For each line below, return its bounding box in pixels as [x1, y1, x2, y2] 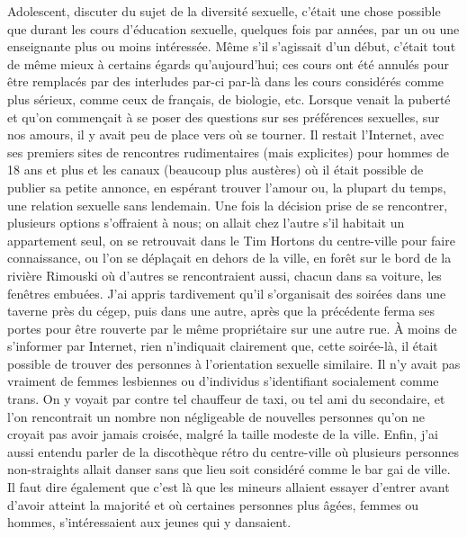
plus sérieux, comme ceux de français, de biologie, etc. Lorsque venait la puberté [7, 89, 451, 108]
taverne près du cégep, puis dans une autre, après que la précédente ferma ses [7, 301, 436, 320]
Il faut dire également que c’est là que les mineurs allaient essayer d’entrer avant [7, 478, 450, 497]
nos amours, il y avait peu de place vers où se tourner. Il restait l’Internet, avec [7, 125, 445, 144]
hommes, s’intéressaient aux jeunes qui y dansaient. [7, 513, 292, 532]
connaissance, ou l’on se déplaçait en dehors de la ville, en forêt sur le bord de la [7, 248, 452, 267]
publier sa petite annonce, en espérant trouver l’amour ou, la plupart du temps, [7, 177, 446, 196]
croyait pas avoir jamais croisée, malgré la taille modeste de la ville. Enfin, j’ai [7, 425, 438, 443]
